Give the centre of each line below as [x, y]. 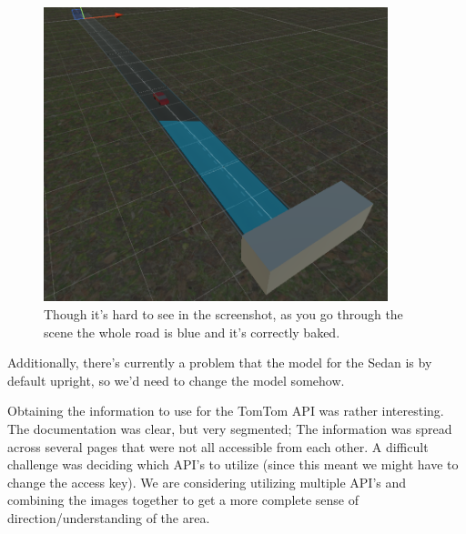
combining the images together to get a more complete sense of [183, 500]
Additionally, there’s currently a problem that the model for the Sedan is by [220, 363]
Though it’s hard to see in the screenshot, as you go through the [223, 314]
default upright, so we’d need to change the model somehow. [176, 380]
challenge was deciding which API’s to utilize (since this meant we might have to [233, 464]
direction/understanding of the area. [109, 517]
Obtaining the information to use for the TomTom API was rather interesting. [226, 411]
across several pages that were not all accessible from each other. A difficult [218, 446]
